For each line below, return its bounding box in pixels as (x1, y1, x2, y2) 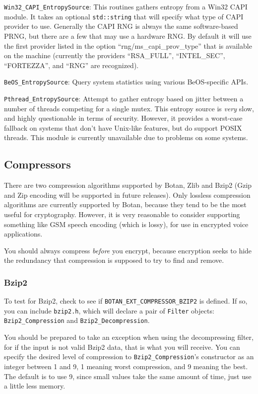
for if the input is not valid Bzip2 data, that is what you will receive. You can (4, 341, 240, 352)
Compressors (4, 157, 71, 172)
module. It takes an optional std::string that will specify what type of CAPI (4, 11, 244, 21)
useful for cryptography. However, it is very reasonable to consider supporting (4, 209, 240, 219)
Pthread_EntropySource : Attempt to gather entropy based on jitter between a (4, 93, 244, 103)
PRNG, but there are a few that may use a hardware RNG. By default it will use (4, 30, 252, 41)
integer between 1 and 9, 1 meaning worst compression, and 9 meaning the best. (4, 361, 248, 371)
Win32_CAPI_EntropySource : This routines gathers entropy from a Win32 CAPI (4, 1, 248, 11)
